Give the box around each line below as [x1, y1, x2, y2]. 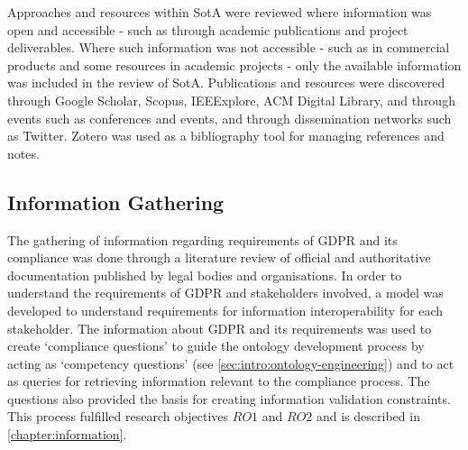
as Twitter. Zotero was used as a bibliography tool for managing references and [7, 126, 445, 145]
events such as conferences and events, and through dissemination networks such [7, 108, 452, 127]
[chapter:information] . [7, 425, 127, 444]
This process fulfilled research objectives [7, 407, 229, 426]
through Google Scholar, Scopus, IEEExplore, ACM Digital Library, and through [7, 90, 455, 109]
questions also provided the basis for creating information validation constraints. [7, 389, 451, 408]
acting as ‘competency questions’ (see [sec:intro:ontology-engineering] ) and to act [7, 354, 454, 372]
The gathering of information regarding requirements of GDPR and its [7, 230, 398, 249]
